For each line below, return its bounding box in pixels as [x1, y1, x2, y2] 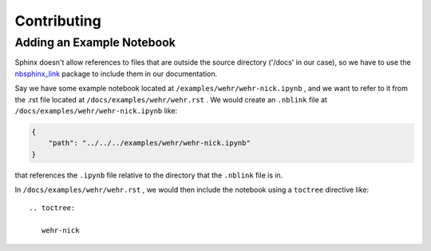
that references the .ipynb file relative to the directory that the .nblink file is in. [14, 170, 283, 180]
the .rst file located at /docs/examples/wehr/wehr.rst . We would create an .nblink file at [14, 94, 327, 104]
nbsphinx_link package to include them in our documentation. [14, 69, 218, 78]
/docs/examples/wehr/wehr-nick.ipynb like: [14, 106, 178, 115]
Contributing [14, 12, 101, 30]
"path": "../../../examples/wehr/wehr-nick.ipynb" [48, 138, 251, 148]
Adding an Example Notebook [14, 35, 176, 50]
